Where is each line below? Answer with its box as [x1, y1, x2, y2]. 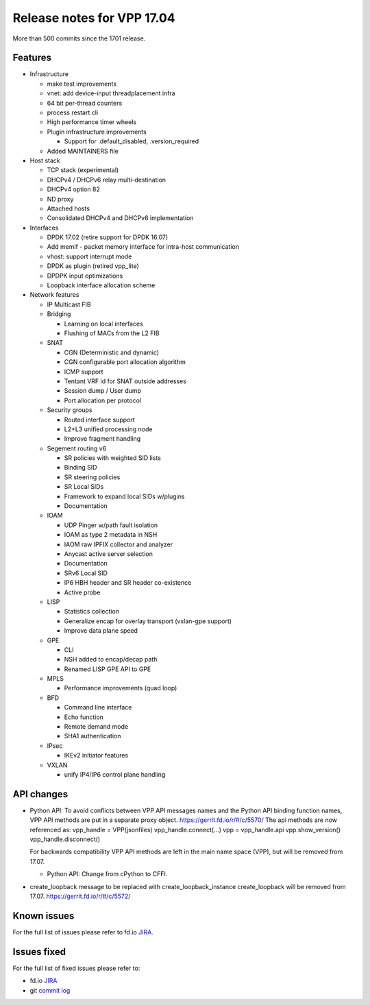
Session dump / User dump [64, 387, 142, 395]
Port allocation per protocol [64, 396, 142, 404]
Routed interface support [64, 415, 135, 424]
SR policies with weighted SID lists [64, 454, 161, 462]
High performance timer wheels [47, 118, 137, 126]
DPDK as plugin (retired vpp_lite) [47, 262, 140, 270]
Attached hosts [47, 204, 90, 213]
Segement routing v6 [47, 444, 107, 452]
